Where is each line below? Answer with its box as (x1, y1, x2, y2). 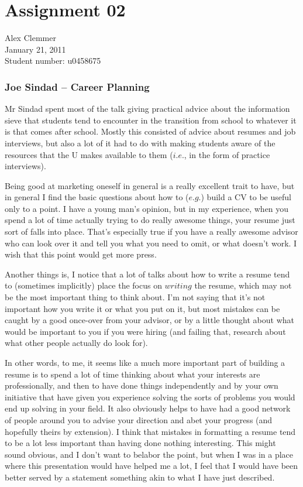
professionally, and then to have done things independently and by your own (5, 379, 278, 392)
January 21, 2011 (5, 43, 66, 55)
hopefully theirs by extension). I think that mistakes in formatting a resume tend (5, 425, 296, 437)
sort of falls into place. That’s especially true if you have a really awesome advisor (5, 225, 298, 238)
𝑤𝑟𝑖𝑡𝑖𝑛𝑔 (164, 282, 192, 291)
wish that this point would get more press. (5, 248, 157, 260)
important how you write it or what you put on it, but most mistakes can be (5, 302, 280, 314)
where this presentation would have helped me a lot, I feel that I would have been (5, 459, 298, 472)
